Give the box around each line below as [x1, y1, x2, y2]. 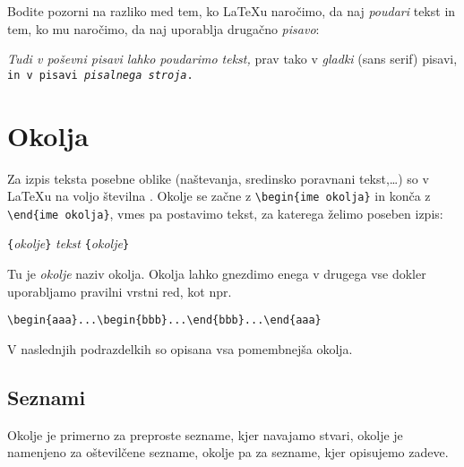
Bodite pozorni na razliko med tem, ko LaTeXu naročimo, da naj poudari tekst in [7, 2, 456, 20]
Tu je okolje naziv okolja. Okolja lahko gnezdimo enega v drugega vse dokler [7, 264, 426, 283]
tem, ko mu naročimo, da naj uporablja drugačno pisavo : [7, 19, 320, 38]
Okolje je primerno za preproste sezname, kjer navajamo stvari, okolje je [7, 425, 403, 444]
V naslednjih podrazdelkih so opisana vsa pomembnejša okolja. [7, 339, 353, 358]
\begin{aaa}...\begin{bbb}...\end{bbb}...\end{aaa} [7, 314, 322, 327]
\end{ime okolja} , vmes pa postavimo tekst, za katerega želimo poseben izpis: [7, 203, 443, 222]
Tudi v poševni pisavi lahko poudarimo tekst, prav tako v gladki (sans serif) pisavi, [7, 49, 458, 68]
